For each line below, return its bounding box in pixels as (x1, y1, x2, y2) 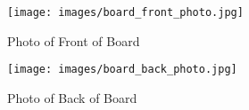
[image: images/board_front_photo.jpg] (7, 6, 244, 19)
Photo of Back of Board (7, 88, 137, 106)
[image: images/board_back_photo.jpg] (7, 63, 237, 76)
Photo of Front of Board (7, 31, 140, 50)
